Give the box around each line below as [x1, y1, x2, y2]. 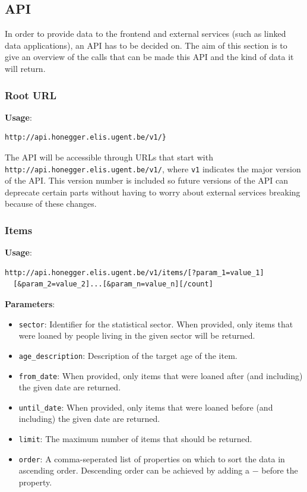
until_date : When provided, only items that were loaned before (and [18, 400, 273, 413]
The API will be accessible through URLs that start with [5, 150, 213, 163]
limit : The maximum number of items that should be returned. [18, 433, 252, 445]
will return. [5, 62, 46, 74]
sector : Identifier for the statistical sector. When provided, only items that [18, 317, 293, 330]
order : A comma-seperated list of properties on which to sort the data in [18, 452, 285, 465]
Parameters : [5, 298, 55, 310]
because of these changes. [5, 197, 97, 210]
